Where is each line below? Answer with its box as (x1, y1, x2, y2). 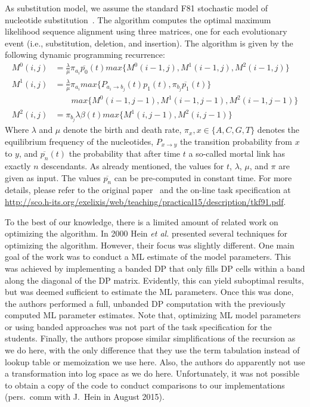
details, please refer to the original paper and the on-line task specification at (5, 184, 291, 196)
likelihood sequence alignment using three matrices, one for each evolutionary (5, 25, 287, 38)
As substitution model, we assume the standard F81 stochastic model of (5, 2, 268, 14)
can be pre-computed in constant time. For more (114, 171, 292, 184)
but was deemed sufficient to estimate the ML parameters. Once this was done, (5, 285, 294, 298)
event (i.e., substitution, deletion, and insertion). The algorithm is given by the (5, 36, 293, 49)
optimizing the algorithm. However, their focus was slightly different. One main (5, 238, 294, 251)
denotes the (257, 123, 299, 136)
